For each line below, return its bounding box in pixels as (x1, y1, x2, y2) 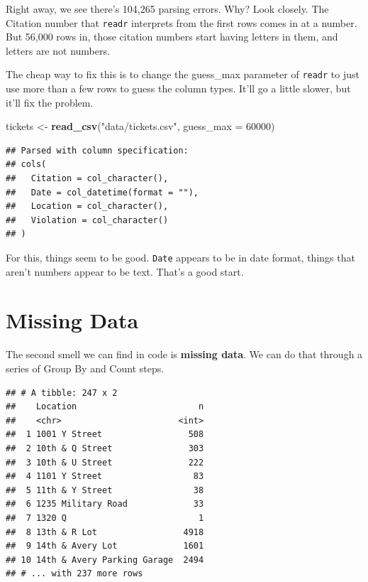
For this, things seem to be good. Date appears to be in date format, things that (6, 250, 355, 265)
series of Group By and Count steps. (6, 361, 165, 375)
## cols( (6, 159, 47, 170)
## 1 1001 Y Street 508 (6, 429, 204, 440)
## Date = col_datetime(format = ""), (6, 187, 199, 198)
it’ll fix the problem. (6, 95, 94, 109)
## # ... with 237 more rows (6, 568, 143, 579)
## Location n (6, 402, 204, 412)
